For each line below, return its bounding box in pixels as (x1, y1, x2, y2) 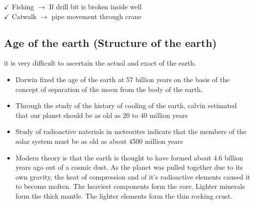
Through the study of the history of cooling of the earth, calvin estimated (15, 100, 237, 111)
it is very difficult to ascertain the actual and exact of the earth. (4, 58, 196, 68)
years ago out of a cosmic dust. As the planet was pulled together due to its (15, 162, 243, 172)
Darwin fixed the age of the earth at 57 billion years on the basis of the (15, 74, 230, 84)
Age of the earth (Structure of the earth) (4, 35, 217, 50)
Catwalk (12, 11, 37, 21)
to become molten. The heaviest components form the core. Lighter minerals (15, 181, 245, 191)
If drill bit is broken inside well (49, 1, 142, 11)
